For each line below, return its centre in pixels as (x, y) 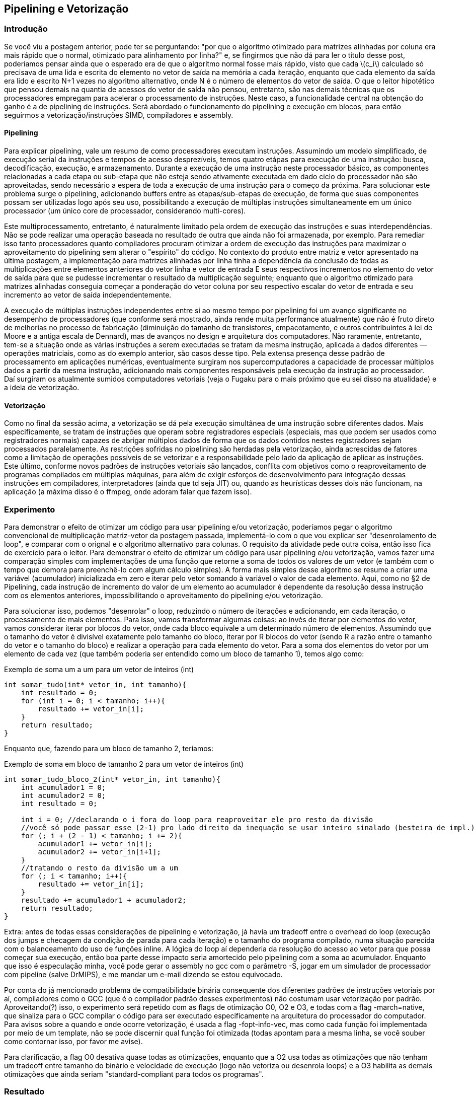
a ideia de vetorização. (42, 388)
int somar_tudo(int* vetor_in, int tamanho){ (95, 684)
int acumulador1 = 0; (63, 787)
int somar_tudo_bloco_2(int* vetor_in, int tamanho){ (112, 779)
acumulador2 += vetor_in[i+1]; (99, 852)
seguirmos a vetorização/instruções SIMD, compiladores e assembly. (119, 115)
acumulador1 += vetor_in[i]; (95, 844)
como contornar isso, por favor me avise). (73, 1041)
